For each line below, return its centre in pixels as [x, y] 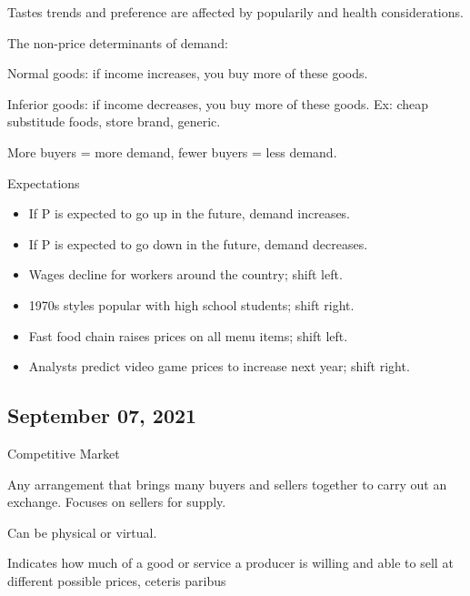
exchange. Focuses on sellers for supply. [117, 502]
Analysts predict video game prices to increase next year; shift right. [219, 366]
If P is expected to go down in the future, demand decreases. [198, 243]
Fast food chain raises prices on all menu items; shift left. [188, 335]
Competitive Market [64, 453]
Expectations [44, 182]
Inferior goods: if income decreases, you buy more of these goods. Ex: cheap [218, 103]
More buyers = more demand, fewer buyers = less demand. [172, 152]
